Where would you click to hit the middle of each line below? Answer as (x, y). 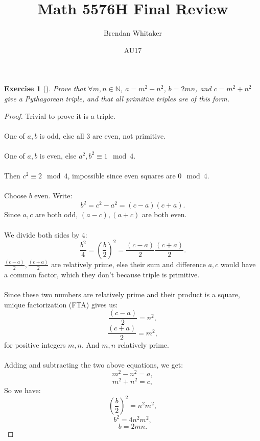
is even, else (58, 155)
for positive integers (35, 345)
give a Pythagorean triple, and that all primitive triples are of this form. (117, 98)
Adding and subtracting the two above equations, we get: (94, 365)
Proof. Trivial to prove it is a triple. (60, 115)
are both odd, (56, 214)
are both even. (164, 214)
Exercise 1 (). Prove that (45, 88)
